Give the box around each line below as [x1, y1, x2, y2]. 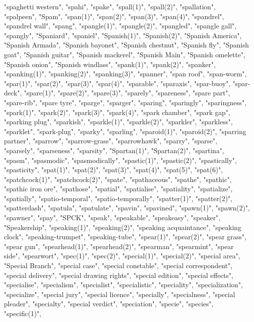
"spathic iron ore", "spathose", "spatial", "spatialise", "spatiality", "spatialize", [4, 184, 233, 194]
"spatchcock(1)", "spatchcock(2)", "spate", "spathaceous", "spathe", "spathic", [4, 174, 232, 184]
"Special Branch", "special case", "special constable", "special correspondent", [4, 260, 233, 271]
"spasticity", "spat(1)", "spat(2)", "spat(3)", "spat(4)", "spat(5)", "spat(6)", [4, 164, 223, 175]
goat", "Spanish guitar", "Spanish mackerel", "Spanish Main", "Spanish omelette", [4, 49, 246, 59]
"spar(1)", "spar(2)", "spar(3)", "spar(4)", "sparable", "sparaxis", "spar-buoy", [4, 78, 231, 88]
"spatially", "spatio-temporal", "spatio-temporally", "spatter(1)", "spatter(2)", [4, 193, 233, 203]
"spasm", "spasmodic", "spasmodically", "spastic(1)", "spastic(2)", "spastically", [4, 155, 237, 165]
